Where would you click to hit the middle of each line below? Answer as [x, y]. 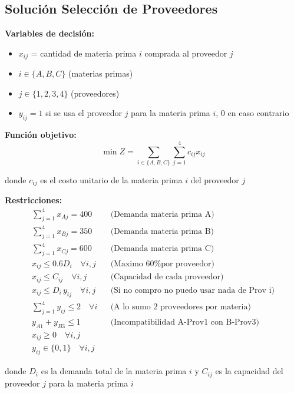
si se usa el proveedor [84, 113]
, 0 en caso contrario [252, 113]
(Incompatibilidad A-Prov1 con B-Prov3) [185, 323]
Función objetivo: [41, 135]
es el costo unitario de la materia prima [111, 179]
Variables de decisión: [49, 33]
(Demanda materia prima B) [162, 231]
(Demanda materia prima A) [162, 214]
